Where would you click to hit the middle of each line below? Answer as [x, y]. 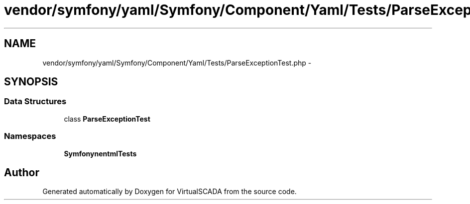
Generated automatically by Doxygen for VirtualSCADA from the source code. [170, 192]
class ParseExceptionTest [107, 119]
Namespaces [30, 136]
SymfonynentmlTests [100, 153]
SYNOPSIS [31, 82]
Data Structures [35, 102]
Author [22, 172]
